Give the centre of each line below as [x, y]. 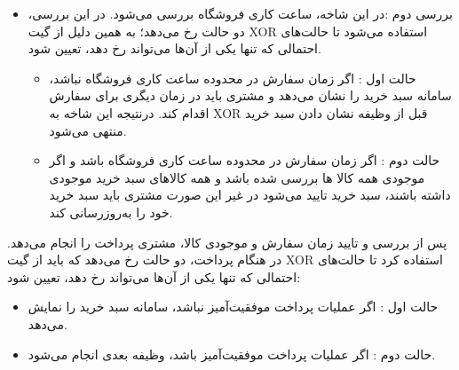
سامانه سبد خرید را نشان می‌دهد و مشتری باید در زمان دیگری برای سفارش [250, 95]
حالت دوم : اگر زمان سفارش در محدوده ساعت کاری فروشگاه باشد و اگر [245, 160]
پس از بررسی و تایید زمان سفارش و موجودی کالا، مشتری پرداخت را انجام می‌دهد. [227, 242]
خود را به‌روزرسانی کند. [111, 212]
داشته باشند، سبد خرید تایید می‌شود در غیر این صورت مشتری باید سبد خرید [250, 195]
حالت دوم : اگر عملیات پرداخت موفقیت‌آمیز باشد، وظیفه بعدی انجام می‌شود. [232, 354]
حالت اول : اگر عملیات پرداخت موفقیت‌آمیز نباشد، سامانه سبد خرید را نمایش [233, 307]
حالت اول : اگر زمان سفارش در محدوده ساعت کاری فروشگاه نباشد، [233, 78]
